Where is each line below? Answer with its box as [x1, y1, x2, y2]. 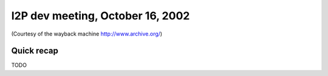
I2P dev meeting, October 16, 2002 [11, 9, 190, 22]
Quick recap [11, 46, 59, 56]
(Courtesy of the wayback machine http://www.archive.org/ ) [11, 30, 163, 37]
